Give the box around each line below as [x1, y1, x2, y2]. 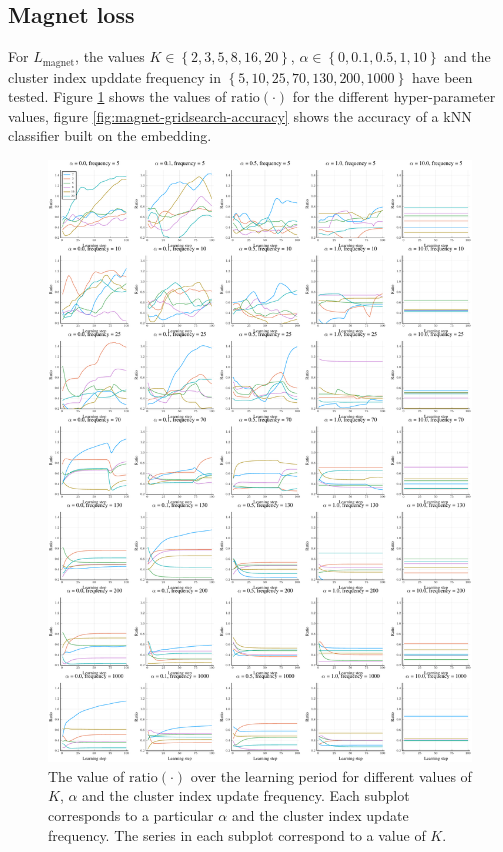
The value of [48, 765, 125, 786]
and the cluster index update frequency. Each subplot [82, 785, 410, 806]
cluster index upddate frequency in [8, 66, 221, 87]
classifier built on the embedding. [8, 125, 212, 146]
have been [411, 66, 473, 87]
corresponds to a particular [48, 804, 214, 825]
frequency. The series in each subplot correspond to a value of [48, 824, 426, 845]
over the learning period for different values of [190, 765, 472, 786]
